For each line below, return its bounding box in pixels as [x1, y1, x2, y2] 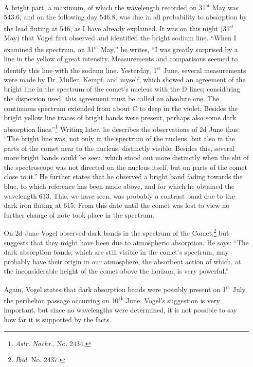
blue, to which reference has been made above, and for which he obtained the [4, 181, 235, 191]
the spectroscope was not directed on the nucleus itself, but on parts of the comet [4, 162, 247, 172]
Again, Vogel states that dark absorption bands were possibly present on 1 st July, [4, 282, 247, 294]
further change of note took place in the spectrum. [4, 209, 154, 220]
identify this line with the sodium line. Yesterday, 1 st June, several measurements [4, 63, 246, 75]
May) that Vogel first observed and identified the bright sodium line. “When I [4, 33, 236, 43]
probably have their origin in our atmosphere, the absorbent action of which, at [4, 256, 241, 266]
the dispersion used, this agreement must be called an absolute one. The [4, 93, 219, 103]
